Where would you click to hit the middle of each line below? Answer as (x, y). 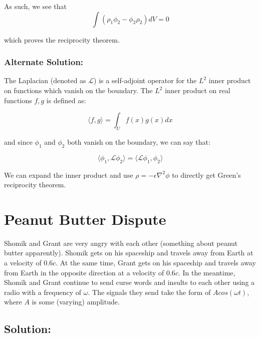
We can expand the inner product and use (69, 175)
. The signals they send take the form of (149, 292)
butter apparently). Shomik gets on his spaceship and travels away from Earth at (129, 253)
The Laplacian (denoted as (45, 80)
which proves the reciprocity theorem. (62, 39)
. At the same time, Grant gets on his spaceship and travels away (156, 263)
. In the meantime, (207, 272)
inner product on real (198, 90)
